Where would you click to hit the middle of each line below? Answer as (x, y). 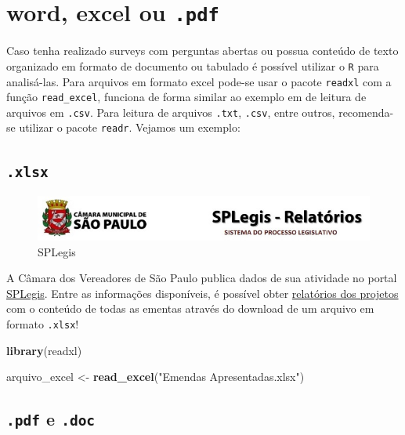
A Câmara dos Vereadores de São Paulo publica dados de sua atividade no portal (202, 278)
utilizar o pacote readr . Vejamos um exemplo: (130, 127)
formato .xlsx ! (43, 324)
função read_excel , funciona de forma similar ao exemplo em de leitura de (186, 97)
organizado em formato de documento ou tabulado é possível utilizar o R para (193, 65)
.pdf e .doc (51, 419)
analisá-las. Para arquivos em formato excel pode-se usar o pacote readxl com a (199, 81)
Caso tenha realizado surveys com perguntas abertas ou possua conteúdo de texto (202, 51)
